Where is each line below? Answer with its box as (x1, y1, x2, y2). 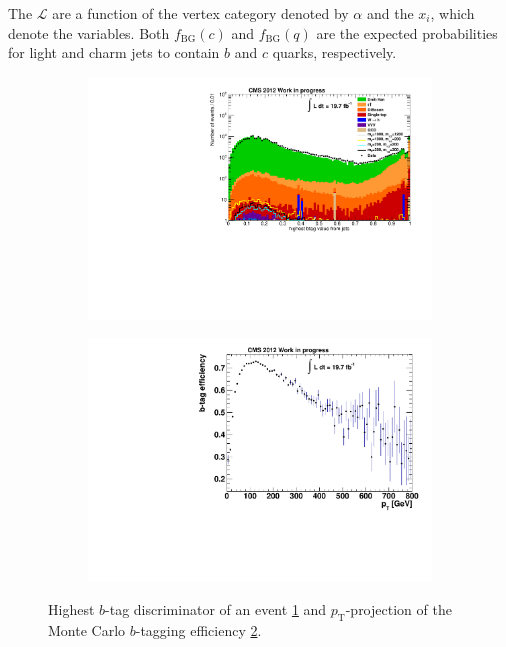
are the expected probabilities (316, 22, 498, 43)
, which (430, 3, 475, 23)
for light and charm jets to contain (8, 42, 220, 63)
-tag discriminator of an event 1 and (105, 599, 327, 620)
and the (366, 3, 414, 23)
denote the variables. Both (8, 22, 170, 43)
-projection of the (345, 599, 452, 620)
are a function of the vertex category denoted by (52, 3, 349, 23)
